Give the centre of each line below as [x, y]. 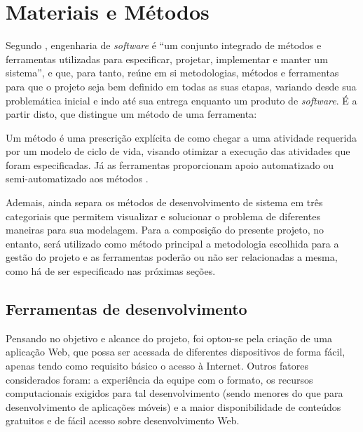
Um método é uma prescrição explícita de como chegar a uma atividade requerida [181, 137]
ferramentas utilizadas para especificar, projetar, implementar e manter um [167, 59]
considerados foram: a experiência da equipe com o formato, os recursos [159, 379]
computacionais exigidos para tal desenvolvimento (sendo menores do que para [174, 393]
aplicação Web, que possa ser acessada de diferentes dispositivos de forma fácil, [176, 352]
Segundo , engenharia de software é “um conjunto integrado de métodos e [164, 45]
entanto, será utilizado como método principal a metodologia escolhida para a [172, 243]
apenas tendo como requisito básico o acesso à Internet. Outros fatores [157, 366]
